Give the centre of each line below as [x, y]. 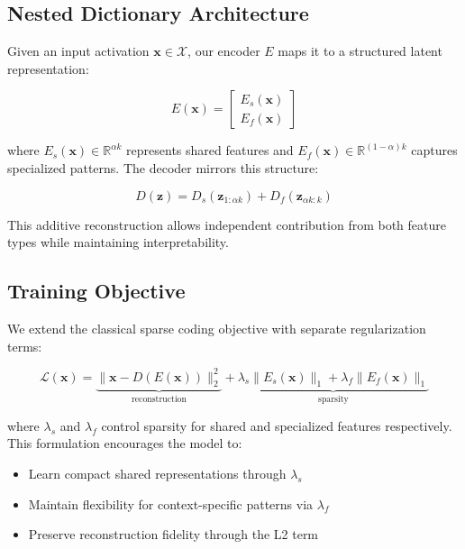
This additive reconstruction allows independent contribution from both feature [227, 224]
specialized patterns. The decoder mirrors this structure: [163, 167]
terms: [25, 346]
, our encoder [224, 51]
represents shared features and [210, 150]
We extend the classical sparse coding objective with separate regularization [217, 328]
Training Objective [96, 291]
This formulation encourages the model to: [125, 443]
